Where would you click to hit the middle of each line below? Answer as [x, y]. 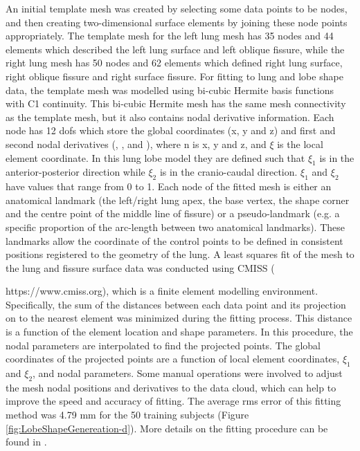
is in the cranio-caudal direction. [228, 172]
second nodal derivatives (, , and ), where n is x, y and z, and [136, 144]
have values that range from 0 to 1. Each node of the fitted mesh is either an [169, 186]
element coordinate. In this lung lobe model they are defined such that [155, 157]
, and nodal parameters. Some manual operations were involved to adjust [188, 373]
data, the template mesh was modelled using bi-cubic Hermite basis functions [170, 90]
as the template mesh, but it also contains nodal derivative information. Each [170, 117]
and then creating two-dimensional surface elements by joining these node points [177, 22]
